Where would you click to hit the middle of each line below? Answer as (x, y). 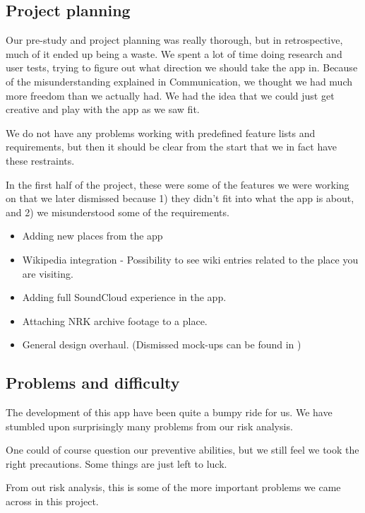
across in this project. (52, 501)
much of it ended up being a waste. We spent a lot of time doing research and (174, 53)
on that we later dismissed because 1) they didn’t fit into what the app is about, (180, 198)
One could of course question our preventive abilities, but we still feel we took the (182, 450)
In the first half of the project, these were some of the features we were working (178, 184)
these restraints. (40, 160)
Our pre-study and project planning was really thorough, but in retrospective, (174, 40)
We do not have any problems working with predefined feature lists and (161, 132)
